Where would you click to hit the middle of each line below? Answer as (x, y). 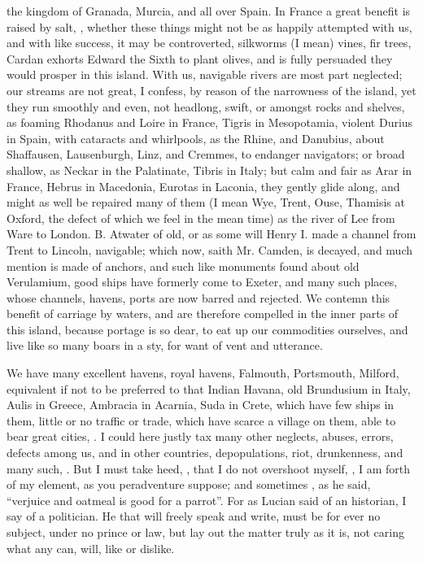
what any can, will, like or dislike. (91, 548)
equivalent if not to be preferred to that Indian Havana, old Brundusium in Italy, (209, 388)
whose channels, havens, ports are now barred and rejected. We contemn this (198, 297)
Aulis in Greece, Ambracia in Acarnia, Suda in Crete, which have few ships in (201, 405)
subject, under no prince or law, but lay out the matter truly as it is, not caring (205, 532)
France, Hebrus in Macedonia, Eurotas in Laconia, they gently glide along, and (203, 186)
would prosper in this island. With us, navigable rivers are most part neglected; (205, 74)
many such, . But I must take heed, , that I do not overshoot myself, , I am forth (208, 468)
